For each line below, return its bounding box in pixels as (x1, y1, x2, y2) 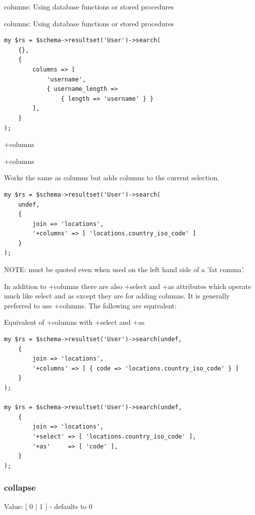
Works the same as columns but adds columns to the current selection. (4, 172, 220, 183)
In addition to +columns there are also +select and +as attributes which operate (4, 281, 252, 291)
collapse (4, 481, 36, 494)
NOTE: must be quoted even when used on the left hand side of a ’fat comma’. (4, 264, 245, 275)
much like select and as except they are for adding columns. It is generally (4, 291, 230, 301)
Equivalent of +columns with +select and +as (4, 317, 145, 327)
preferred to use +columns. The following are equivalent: (4, 300, 177, 310)
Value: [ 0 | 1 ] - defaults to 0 (4, 501, 92, 511)
